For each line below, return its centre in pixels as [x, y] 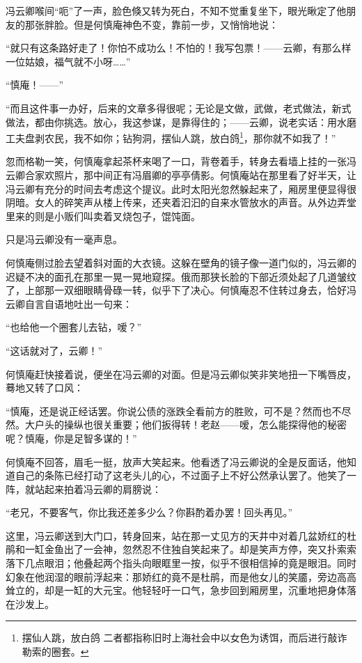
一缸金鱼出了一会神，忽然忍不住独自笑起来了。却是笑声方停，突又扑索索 [190, 549]
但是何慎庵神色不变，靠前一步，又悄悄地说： [176, 24]
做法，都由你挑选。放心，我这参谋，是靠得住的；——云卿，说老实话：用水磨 [181, 122]
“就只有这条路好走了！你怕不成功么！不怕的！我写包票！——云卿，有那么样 [179, 48]
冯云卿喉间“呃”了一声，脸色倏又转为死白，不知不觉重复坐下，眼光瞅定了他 [176, 10]
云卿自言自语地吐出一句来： [69, 303]
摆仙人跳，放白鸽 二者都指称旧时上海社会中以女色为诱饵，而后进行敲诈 [184, 638]
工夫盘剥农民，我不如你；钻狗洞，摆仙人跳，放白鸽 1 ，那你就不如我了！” [171, 137]
